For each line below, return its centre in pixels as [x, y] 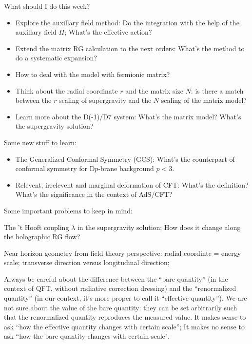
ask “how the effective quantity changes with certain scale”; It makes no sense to [124, 326]
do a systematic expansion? [56, 58]
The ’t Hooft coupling [37, 227]
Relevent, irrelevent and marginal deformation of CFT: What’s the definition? [132, 184]
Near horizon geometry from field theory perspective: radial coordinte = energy [123, 253]
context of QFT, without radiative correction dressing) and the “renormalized [120, 288]
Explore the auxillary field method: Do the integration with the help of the [127, 22]
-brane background [126, 168]
